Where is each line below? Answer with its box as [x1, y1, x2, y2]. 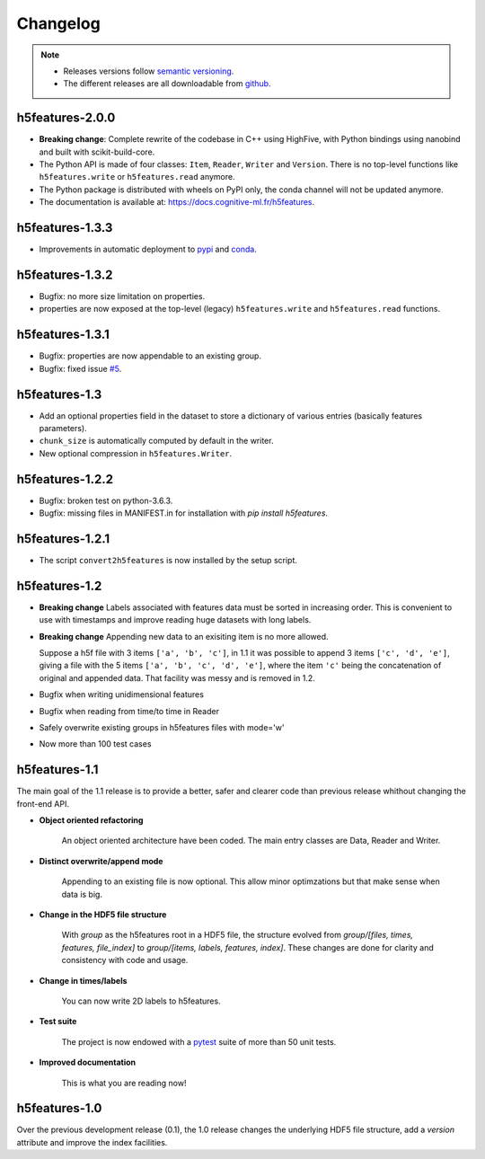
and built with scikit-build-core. [39, 146, 155, 157]
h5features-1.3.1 [16, 327, 110, 342]
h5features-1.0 [16, 1101, 102, 1116]
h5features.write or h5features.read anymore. [39, 172, 235, 182]
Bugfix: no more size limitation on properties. [39, 291, 206, 301]
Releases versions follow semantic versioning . [63, 66, 234, 76]
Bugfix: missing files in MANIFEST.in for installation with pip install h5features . [39, 508, 328, 518]
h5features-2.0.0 [16, 111, 116, 126]
